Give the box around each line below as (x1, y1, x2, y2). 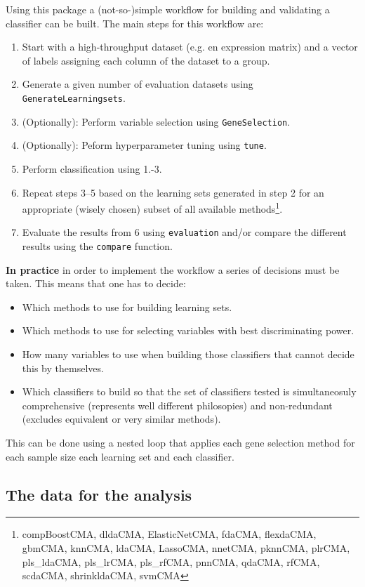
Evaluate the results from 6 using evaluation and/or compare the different (22, 225, 347, 239)
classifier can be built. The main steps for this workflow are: (6, 15, 264, 30)
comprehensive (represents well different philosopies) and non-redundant (22, 397, 333, 412)
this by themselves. (22, 360, 104, 375)
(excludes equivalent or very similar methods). (22, 411, 221, 426)
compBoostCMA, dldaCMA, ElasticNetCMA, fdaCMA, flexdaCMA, (22, 527, 317, 541)
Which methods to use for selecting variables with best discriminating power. (22, 323, 354, 338)
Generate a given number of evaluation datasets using (22, 77, 253, 91)
